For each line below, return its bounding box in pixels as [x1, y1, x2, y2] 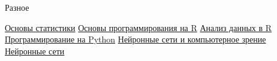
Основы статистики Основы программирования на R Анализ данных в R [5, 21, 272, 33]
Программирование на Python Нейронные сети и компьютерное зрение [5, 33, 266, 45]
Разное [5, 1, 29, 13]
